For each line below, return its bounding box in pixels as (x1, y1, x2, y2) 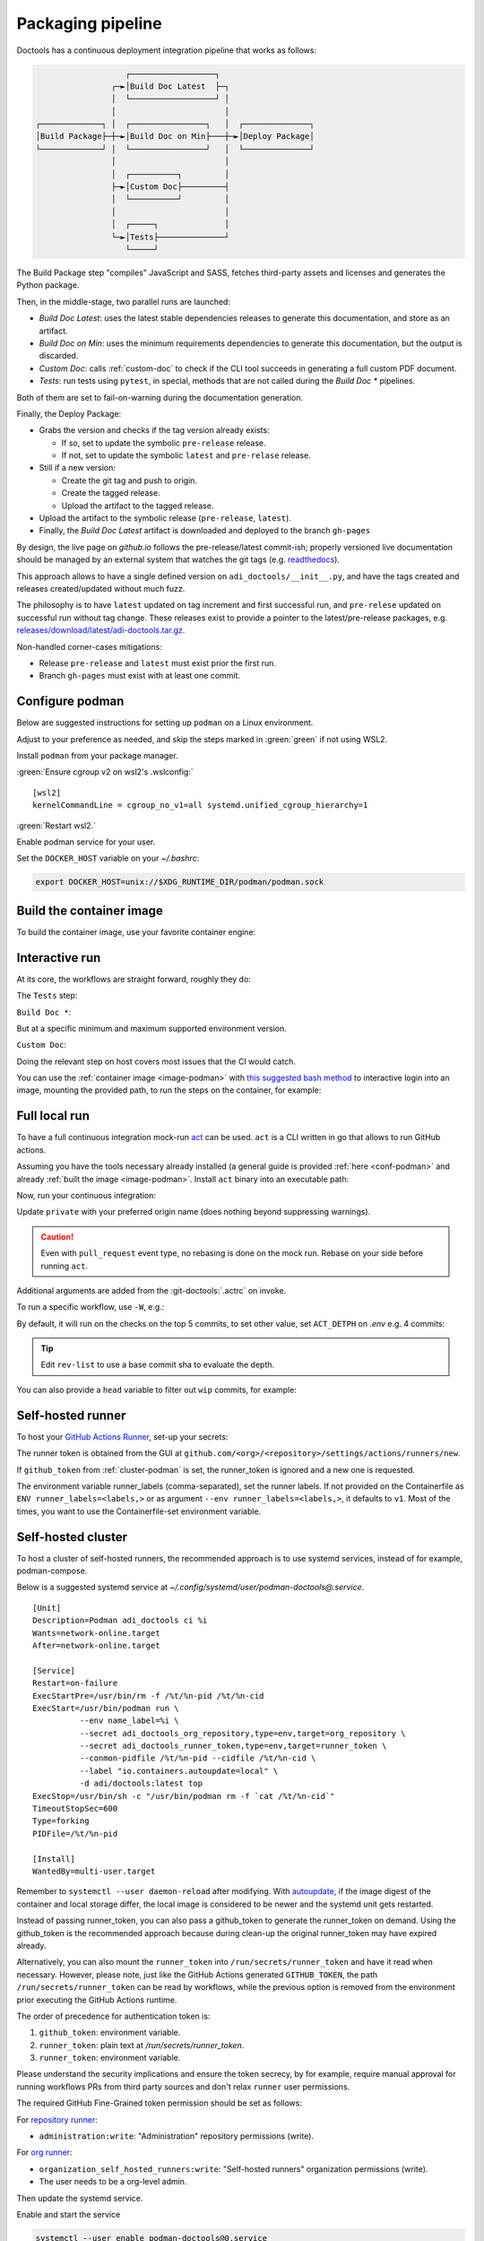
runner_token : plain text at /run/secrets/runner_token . (39, 2039, 245, 2050)
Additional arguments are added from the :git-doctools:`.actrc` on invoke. (16, 1285, 287, 1295)
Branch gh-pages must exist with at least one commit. (39, 671, 241, 681)
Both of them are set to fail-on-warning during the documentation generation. (16, 392, 304, 402)
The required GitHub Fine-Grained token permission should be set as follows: (16, 2098, 302, 2108)
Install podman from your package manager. (16, 750, 178, 761)
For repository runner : (16, 2114, 98, 2124)
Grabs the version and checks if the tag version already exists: (39, 425, 270, 436)
